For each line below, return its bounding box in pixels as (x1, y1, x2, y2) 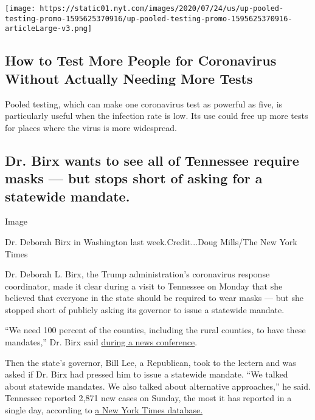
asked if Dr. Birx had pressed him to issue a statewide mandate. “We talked (5, 368, 288, 381)
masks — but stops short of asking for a (5, 169, 263, 188)
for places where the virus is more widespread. (5, 121, 177, 134)
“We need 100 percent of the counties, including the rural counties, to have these (5, 323, 306, 336)
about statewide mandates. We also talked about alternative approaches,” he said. (5, 379, 311, 392)
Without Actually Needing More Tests (5, 69, 253, 87)
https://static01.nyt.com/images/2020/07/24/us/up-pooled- (40, 4, 284, 13)
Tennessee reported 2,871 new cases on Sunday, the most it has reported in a (5, 391, 292, 404)
